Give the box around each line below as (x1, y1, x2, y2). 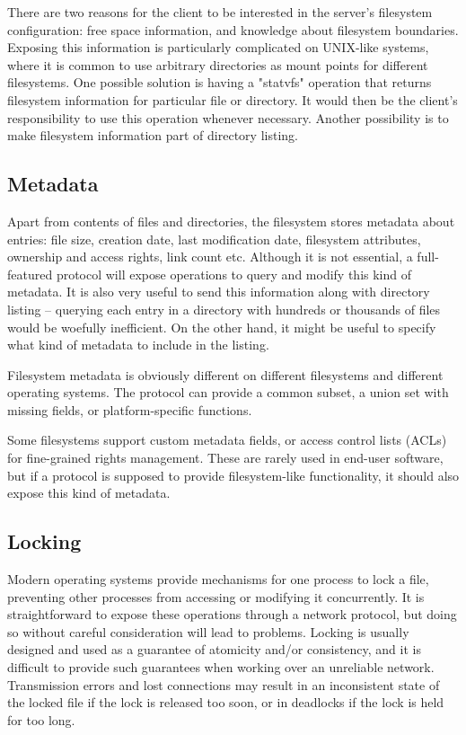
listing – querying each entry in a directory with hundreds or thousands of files (7, 299, 441, 318)
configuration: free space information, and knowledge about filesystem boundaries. (7, 20, 459, 39)
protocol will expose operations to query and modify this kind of (56, 264, 412, 283)
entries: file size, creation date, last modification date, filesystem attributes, (7, 229, 421, 248)
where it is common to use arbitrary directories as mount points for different (7, 55, 428, 74)
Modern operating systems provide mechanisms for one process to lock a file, (7, 570, 429, 589)
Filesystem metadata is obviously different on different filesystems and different (7, 365, 444, 384)
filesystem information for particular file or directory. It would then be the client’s (7, 90, 458, 109)
